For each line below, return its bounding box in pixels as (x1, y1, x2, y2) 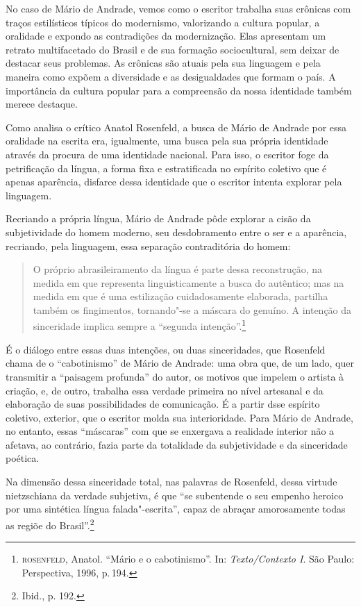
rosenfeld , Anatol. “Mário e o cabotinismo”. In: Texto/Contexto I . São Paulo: (22, 551, 355, 566)
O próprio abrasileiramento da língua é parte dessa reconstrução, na (33, 262, 323, 276)
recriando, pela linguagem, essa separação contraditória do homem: (6, 238, 291, 253)
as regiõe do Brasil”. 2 (6, 515, 94, 532)
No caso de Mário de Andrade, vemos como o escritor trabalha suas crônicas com (6, 1, 351, 15)
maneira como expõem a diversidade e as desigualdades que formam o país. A (6, 69, 336, 83)
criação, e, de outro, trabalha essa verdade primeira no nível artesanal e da (6, 383, 324, 397)
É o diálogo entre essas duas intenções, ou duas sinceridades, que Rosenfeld (6, 342, 326, 356)
